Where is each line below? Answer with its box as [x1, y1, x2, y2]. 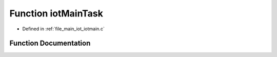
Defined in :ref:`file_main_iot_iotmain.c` [22, 26, 105, 32]
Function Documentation [9, 39, 91, 48]
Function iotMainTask [9, 8, 104, 19]
